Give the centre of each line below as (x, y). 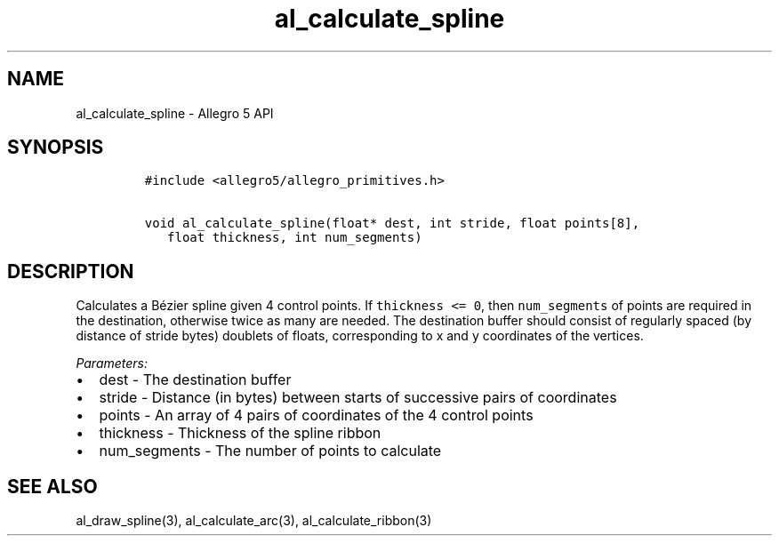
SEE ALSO (52, 486)
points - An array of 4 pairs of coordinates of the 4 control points (316, 415)
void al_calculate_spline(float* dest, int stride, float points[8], (392, 224)
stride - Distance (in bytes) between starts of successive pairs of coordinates (358, 398)
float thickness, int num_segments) (295, 238)
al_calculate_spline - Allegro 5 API (175, 113)
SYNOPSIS (56, 148)
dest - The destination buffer (195, 380)
